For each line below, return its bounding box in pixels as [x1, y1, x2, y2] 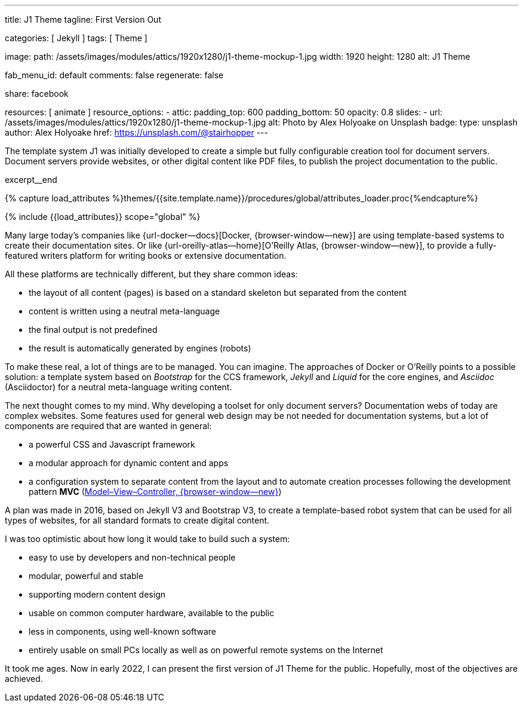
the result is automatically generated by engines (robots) [29, 343, 251, 353]
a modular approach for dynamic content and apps [29, 458, 229, 468]
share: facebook [5, 88, 69, 99]
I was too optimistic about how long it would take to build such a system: [5, 534, 290, 544]
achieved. [5, 674, 43, 684]
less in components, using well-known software [29, 626, 216, 636]
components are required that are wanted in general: [5, 421, 212, 431]
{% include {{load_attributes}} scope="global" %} [5, 212, 201, 222]
